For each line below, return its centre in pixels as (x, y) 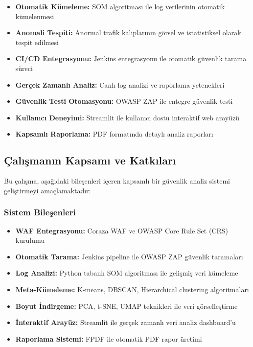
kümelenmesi (35, 16)
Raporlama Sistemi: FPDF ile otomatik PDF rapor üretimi (109, 338)
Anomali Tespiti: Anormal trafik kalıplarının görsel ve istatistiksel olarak (128, 33)
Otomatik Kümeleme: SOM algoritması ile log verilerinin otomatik (120, 6)
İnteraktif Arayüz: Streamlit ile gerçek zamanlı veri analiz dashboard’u (126, 322)
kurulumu (30, 240)
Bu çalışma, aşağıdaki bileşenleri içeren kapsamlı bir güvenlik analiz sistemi (117, 181)
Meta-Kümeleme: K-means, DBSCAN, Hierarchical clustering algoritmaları (132, 289)
